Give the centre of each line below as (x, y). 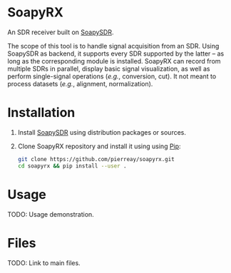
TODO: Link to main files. (44, 263)
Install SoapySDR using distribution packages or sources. (102, 132)
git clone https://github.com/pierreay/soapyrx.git (96, 159)
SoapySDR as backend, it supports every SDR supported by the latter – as (116, 53)
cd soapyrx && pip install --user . (72, 166)
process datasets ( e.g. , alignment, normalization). (80, 83)
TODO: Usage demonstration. (51, 214)
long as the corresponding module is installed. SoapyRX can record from (114, 61)
